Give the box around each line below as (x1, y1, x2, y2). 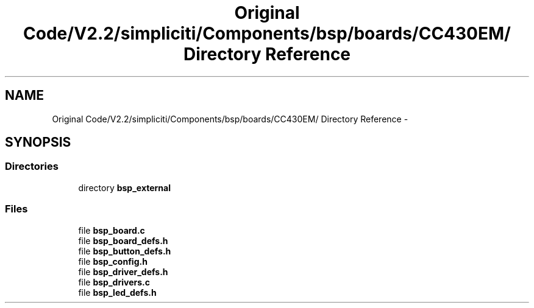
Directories (5, 160, 59, 173)
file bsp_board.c (78, 225, 145, 236)
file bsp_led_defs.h (78, 287, 157, 298)
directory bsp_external (78, 182, 171, 193)
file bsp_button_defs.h (78, 245, 171, 256)
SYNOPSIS (5, 135, 71, 150)
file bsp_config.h (78, 256, 148, 267)
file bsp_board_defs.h (78, 235, 168, 246)
